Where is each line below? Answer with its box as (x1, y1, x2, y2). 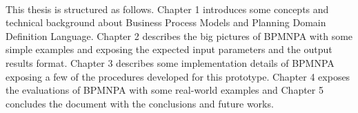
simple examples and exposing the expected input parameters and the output (6, 42, 332, 56)
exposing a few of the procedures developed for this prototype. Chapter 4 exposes (6, 69, 350, 83)
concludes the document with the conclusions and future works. (6, 96, 274, 110)
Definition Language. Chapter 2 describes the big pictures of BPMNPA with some (6, 28, 353, 43)
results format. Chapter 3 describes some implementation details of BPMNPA (6, 55, 335, 70)
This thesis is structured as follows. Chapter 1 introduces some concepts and (6, 1, 329, 16)
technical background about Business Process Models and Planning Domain (6, 15, 326, 30)
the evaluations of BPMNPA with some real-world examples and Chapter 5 (6, 83, 324, 97)
